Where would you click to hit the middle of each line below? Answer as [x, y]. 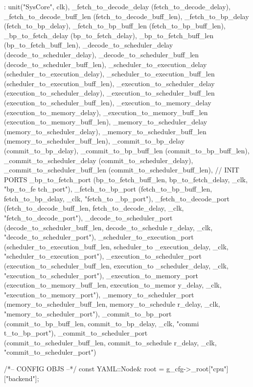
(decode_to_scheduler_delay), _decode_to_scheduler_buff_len [102, 54]
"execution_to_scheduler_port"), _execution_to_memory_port [101, 275]
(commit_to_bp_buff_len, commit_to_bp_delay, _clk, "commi [102, 323]
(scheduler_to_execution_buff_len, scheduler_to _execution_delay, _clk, [116, 246]
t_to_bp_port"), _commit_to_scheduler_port [76, 333]
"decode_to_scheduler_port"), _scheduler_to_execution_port [99, 237]
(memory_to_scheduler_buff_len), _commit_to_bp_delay [94, 141]
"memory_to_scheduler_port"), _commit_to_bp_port [88, 314]
